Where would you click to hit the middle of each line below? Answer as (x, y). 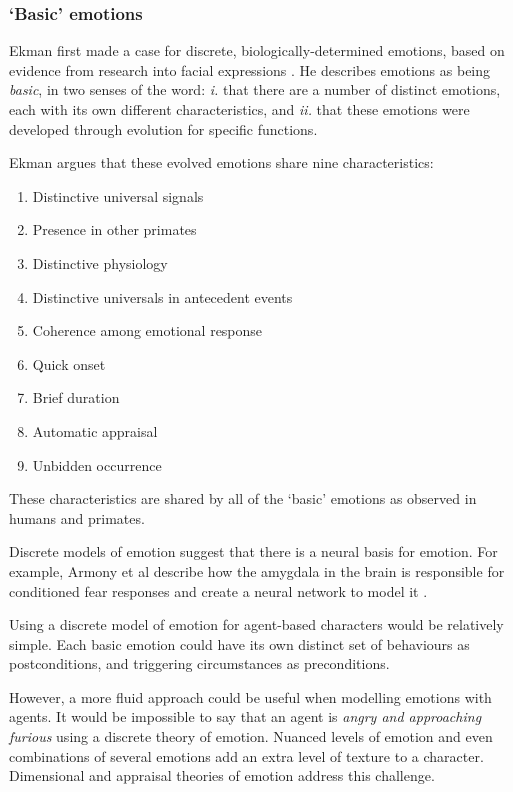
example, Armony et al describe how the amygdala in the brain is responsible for (257, 570)
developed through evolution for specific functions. (163, 128)
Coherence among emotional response (147, 330)
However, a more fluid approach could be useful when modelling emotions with (250, 696)
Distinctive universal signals (118, 195)
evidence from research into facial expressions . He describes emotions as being (250, 69)
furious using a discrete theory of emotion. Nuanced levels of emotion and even (251, 736)
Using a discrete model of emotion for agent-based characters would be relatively (256, 624)
